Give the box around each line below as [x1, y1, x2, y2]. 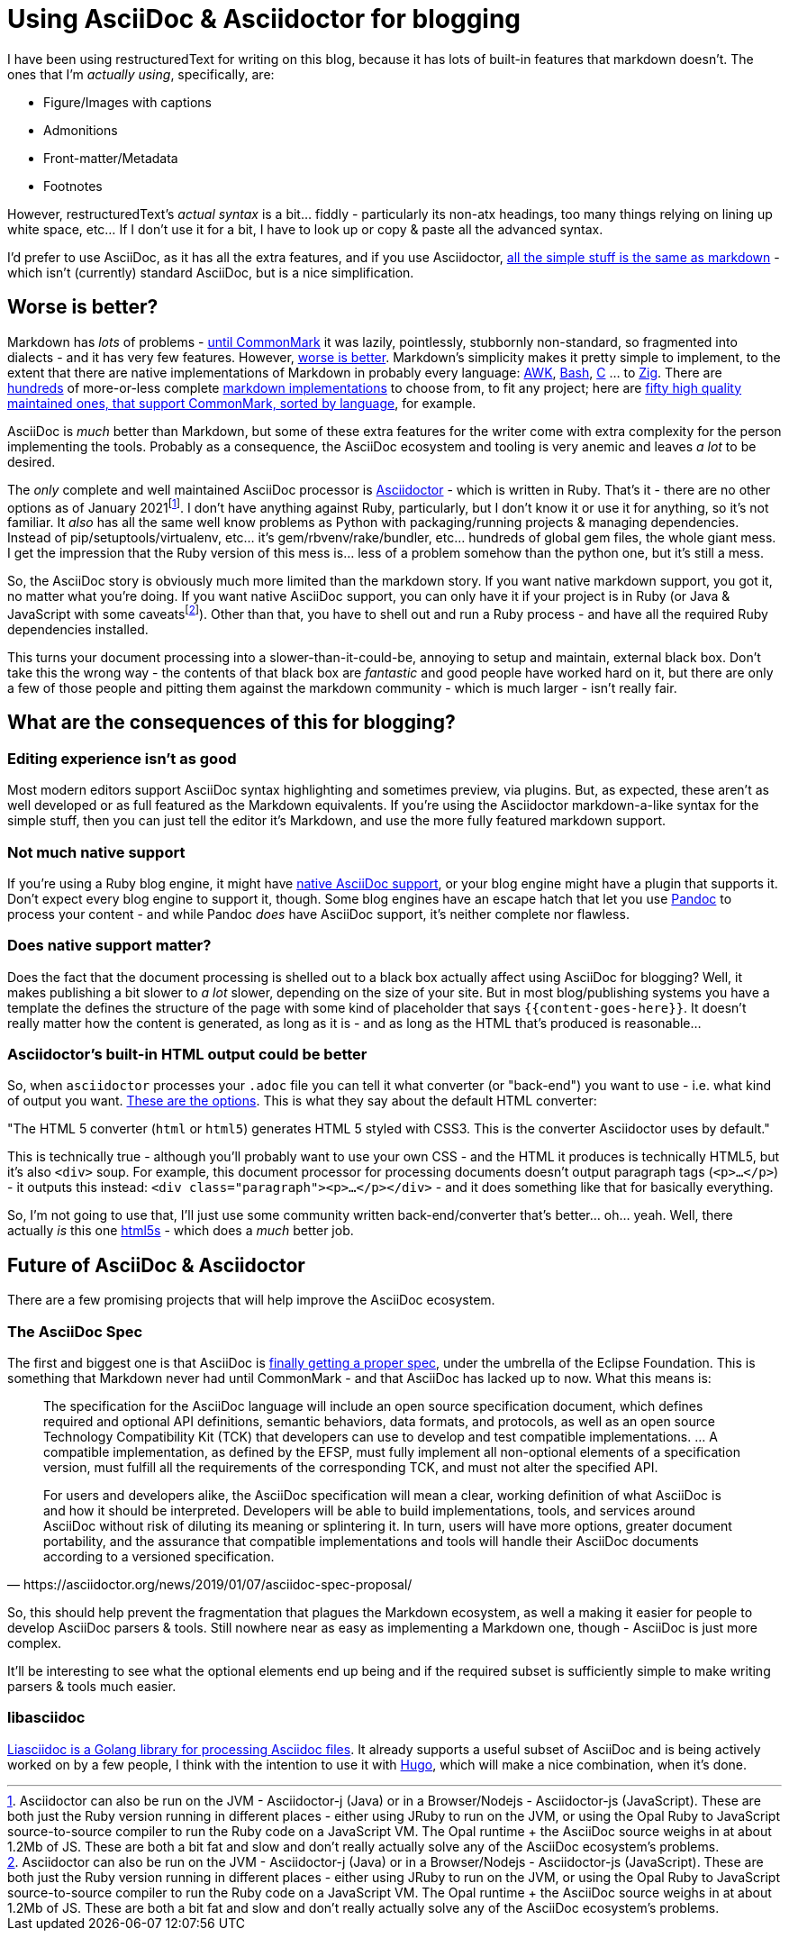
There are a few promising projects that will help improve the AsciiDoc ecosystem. [7, 1292, 495, 1308]
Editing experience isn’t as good [7, 749, 237, 768]
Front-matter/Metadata [43, 150, 178, 166]
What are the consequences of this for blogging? [7, 711, 456, 734]
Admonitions [43, 122, 118, 138]
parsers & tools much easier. [7, 1678, 177, 1694]
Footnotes [43, 177, 103, 194]
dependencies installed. [7, 621, 149, 637]
